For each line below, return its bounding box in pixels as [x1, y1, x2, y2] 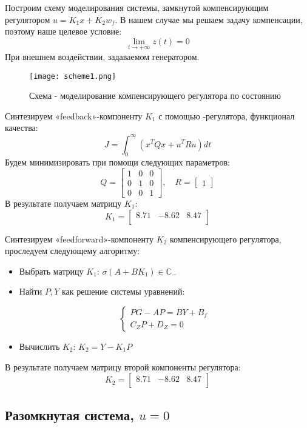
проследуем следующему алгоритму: [5, 244, 140, 257]
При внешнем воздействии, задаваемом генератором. [5, 50, 200, 62]
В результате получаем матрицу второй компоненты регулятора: [5, 360, 241, 373]
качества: [5, 121, 38, 134]
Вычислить [19, 339, 60, 352]
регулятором [5, 13, 50, 25]
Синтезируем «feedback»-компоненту [5, 109, 143, 122]
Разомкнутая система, [5, 405, 134, 424]
